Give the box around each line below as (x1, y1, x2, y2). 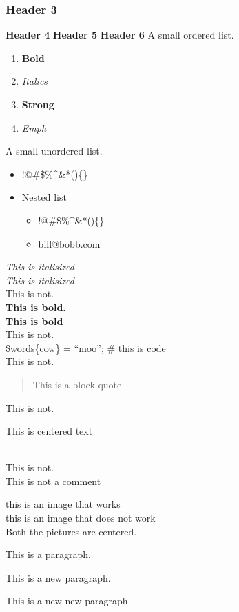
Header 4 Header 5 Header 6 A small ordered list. (6, 28, 234, 42)
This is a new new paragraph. (6, 593, 131, 608)
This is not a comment (6, 473, 101, 488)
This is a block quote (32, 377, 122, 391)
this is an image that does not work (6, 511, 156, 525)
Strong (21, 97, 54, 111)
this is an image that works (6, 497, 121, 511)
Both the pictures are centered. (6, 524, 137, 538)
